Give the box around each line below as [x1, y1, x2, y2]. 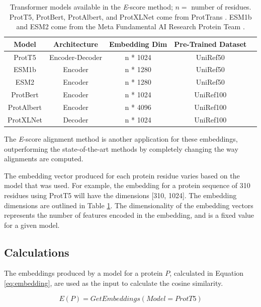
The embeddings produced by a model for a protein [4, 268, 163, 278]
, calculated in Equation [169, 268, 244, 278]
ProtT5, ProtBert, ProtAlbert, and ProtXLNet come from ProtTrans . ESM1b [9, 11, 252, 22]
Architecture [53, 38, 98, 49]
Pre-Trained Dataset [174, 38, 247, 49]
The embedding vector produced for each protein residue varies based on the [4, 170, 240, 180]
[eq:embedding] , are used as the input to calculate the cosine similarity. [4, 278, 223, 288]
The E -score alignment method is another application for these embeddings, [4, 133, 238, 144]
